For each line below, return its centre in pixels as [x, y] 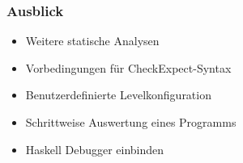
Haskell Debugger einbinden [95, 149]
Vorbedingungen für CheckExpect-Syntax [128, 67]
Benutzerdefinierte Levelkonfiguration [118, 95]
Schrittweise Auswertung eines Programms [131, 122]
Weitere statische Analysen [92, 41]
